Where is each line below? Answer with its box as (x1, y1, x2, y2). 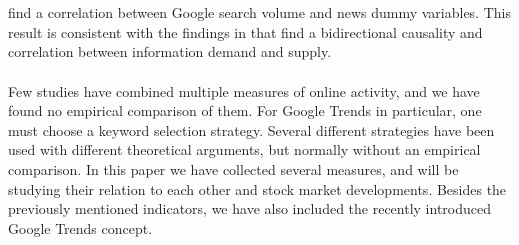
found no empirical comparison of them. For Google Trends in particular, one (8, 100, 482, 121)
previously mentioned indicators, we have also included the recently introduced (8, 198, 492, 219)
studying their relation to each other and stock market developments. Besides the (8, 178, 507, 199)
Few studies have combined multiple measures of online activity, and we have (8, 80, 480, 101)
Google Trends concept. (8, 217, 153, 238)
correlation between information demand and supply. (8, 41, 332, 62)
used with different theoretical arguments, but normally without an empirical (8, 139, 481, 160)
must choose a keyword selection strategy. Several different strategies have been (8, 119, 495, 140)
